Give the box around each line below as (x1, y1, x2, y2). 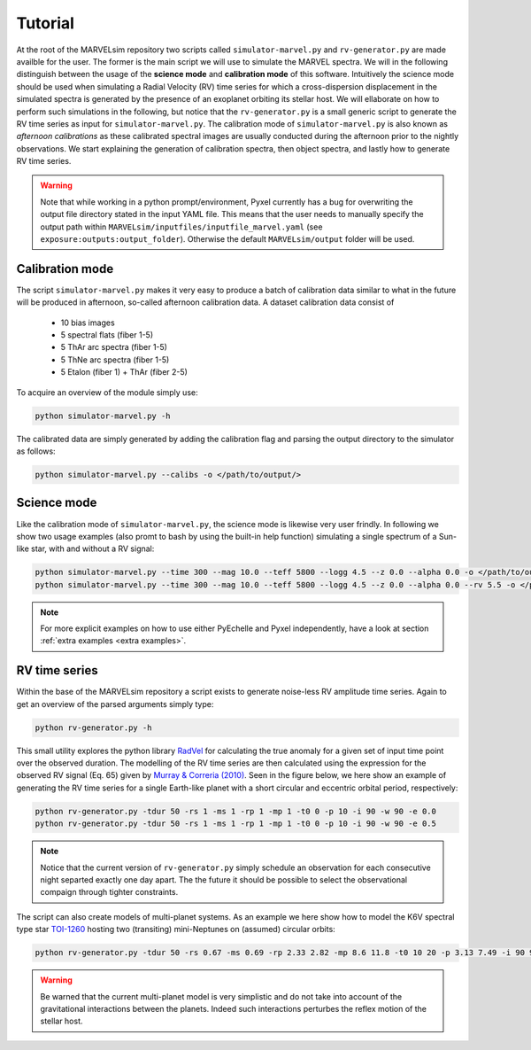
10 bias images (60, 317, 115, 328)
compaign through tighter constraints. (40, 887, 179, 898)
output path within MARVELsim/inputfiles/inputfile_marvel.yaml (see (40, 222, 323, 232)
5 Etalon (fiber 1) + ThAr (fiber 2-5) (60, 367, 188, 377)
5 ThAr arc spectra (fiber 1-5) (60, 342, 168, 353)
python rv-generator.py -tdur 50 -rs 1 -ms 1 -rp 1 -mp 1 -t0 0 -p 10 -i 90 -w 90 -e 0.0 (35, 806, 437, 816)
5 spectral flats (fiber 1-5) (60, 330, 154, 340)
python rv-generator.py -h (35, 722, 152, 733)
